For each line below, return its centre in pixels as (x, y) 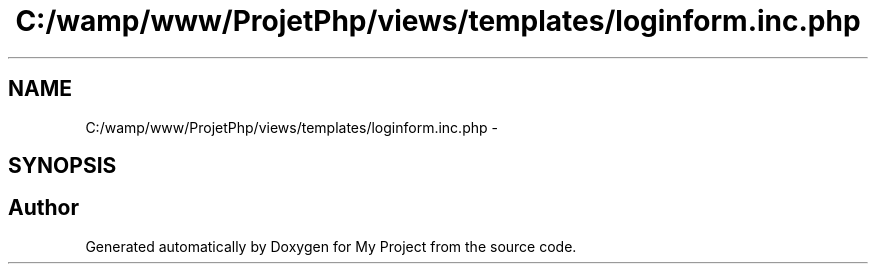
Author (43, 208)
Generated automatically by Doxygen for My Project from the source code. (331, 246)
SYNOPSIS (62, 166)
